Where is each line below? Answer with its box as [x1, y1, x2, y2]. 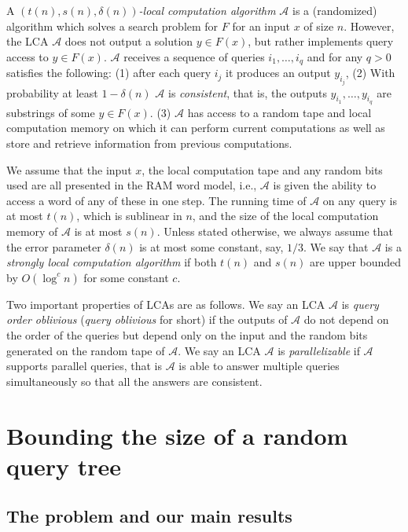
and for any [307, 48, 363, 64]
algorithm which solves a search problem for [6, 17, 219, 34]
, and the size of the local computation [192, 207, 379, 224]
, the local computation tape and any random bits [142, 161, 383, 178]
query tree [6, 449, 121, 482]
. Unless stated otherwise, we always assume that [156, 223, 393, 240]
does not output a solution [64, 33, 193, 50]
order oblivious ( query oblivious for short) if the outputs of [6, 311, 288, 328]
